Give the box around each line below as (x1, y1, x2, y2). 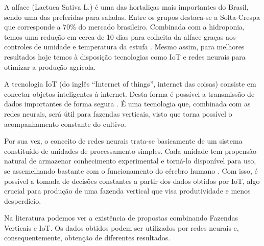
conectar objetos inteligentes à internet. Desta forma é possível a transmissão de (4, 88, 255, 99)
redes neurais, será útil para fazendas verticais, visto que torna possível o (4, 108, 232, 119)
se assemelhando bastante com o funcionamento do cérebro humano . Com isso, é (4, 165, 258, 176)
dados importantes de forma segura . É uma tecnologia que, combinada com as (4, 98, 251, 109)
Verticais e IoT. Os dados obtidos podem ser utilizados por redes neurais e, (4, 222, 239, 233)
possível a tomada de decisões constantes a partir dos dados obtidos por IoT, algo (4, 175, 260, 186)
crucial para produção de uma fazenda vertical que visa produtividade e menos (4, 185, 251, 196)
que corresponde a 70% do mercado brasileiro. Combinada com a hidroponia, (4, 21, 245, 32)
